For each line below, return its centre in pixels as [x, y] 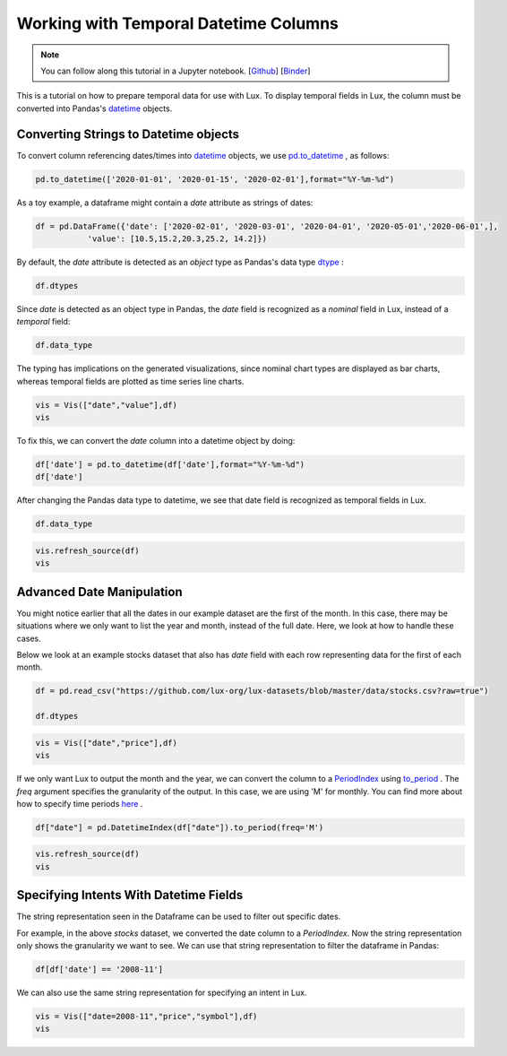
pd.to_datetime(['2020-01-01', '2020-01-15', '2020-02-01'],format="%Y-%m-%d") [215, 179]
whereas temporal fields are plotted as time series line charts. [130, 381]
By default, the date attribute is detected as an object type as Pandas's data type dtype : [180, 262]
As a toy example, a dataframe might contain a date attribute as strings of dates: [165, 203]
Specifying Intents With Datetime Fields [130, 895]
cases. [29, 638]
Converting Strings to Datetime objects [128, 134]
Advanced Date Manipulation [99, 592]
